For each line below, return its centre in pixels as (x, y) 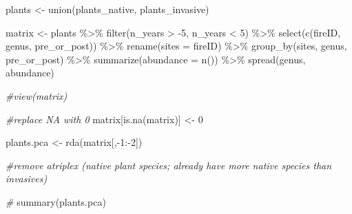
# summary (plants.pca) (56, 201)
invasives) (27, 179)
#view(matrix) (37, 95)
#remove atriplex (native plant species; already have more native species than (169, 165)
